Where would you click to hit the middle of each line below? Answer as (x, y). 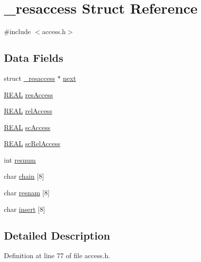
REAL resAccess (28, 94)
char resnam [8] (27, 193)
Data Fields (34, 58)
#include (18, 31)
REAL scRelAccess (32, 143)
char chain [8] (24, 176)
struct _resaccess (29, 78)
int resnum (20, 159)
